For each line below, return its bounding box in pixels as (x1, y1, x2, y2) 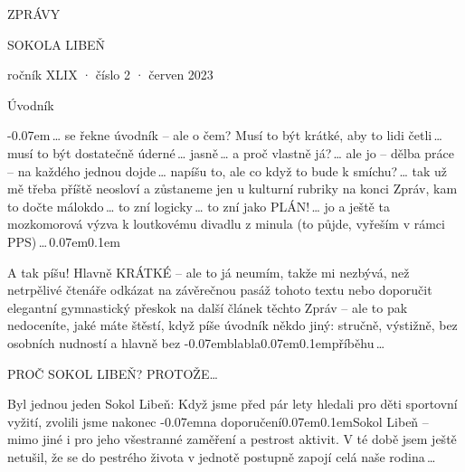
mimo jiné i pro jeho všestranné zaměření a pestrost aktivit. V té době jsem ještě (7, 430, 457, 448)
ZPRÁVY (7, 5, 61, 23)
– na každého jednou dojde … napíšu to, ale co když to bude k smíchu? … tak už (7, 161, 447, 180)
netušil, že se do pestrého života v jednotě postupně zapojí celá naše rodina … (7, 447, 436, 466)
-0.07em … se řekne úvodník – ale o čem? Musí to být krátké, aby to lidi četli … (7, 126, 442, 145)
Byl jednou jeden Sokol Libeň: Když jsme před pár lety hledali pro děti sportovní (7, 394, 458, 413)
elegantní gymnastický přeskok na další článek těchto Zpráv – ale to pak (7, 297, 408, 316)
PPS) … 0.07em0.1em (7, 231, 120, 250)
